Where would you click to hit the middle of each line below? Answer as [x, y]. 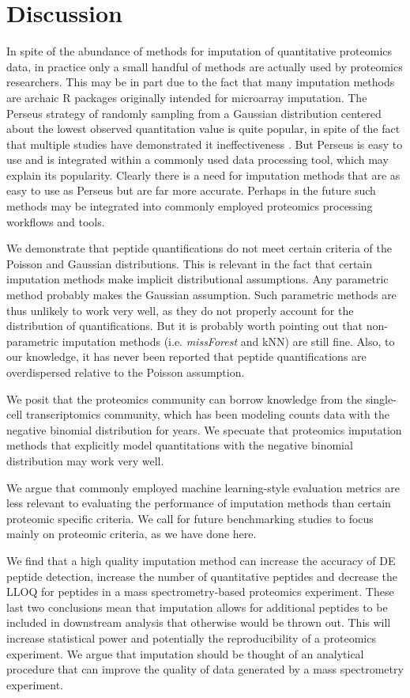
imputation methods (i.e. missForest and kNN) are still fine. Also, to [228, 341]
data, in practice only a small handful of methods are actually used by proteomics [205, 66]
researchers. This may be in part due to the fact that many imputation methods [201, 82]
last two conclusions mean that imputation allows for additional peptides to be [197, 607]
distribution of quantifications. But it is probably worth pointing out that [184, 326]
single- [381, 398]
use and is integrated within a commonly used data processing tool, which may [197, 159]
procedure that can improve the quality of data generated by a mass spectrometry [205, 669]
